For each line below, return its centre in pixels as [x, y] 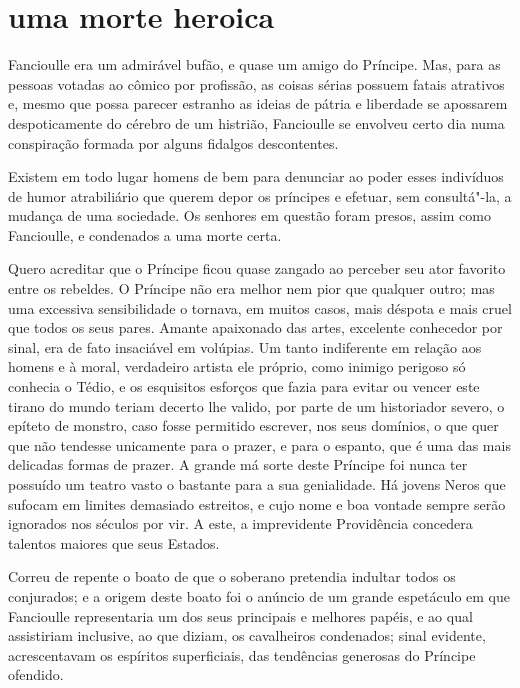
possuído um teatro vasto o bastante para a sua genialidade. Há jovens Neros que [257, 484]
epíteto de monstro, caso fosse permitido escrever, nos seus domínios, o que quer [253, 425]
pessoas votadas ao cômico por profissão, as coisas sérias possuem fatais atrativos [256, 83]
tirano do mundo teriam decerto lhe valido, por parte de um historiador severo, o [256, 405]
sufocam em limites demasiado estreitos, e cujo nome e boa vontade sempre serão [257, 503]
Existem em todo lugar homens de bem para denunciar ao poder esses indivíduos [256, 176]
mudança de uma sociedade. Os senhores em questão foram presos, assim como [249, 215]
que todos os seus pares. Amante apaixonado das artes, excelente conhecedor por [255, 327]
